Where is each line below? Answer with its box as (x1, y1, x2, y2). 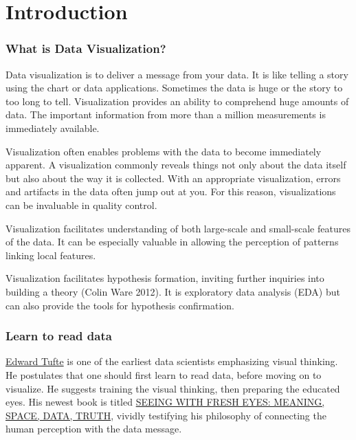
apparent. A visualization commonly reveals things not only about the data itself (5, 157, 346, 172)
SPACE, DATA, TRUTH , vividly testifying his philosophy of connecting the (5, 408, 326, 422)
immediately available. (5, 120, 100, 135)
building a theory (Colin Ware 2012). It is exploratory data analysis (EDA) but (5, 284, 340, 298)
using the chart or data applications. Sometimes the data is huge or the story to (5, 80, 343, 95)
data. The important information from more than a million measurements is (5, 107, 326, 122)
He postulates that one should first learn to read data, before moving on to (5, 367, 322, 382)
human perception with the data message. (5, 421, 182, 436)
